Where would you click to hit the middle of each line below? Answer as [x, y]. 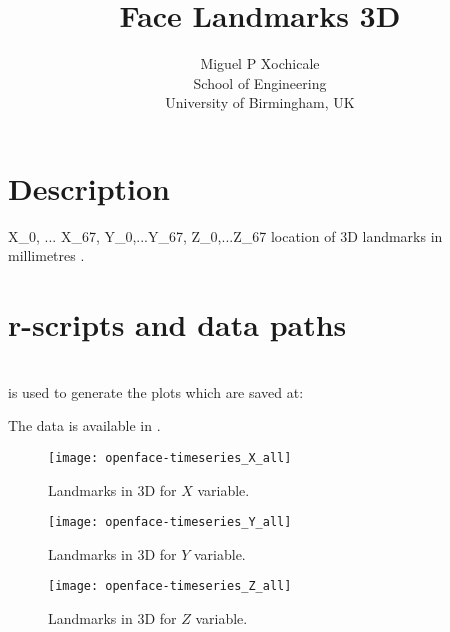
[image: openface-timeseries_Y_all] [170, 522]
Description [89, 187]
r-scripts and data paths [177, 324]
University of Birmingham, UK [260, 102]
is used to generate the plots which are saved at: [156, 391]
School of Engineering [260, 82]
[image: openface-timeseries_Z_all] [170, 586]
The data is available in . [84, 425]
